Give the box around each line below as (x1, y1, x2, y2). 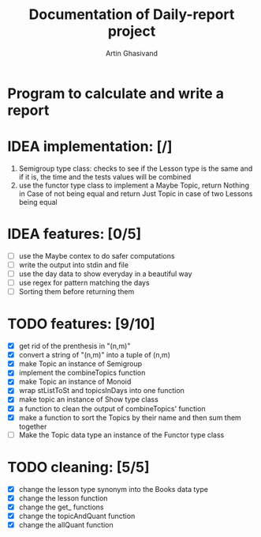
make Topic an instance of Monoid (18, 377, 132, 387)
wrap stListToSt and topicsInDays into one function (18, 386, 185, 395)
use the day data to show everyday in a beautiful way (18, 269, 192, 278)
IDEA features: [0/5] (7, 225, 142, 243)
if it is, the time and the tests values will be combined (18, 172, 192, 181)
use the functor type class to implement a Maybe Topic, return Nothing (18, 180, 250, 190)
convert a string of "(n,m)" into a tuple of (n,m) (18, 350, 171, 360)
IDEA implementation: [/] (7, 138, 173, 156)
